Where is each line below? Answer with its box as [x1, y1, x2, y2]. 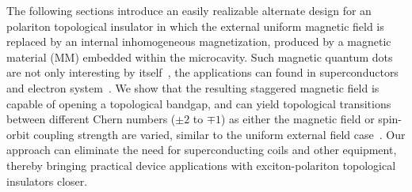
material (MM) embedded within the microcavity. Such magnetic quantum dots [6, 48, 393, 65]
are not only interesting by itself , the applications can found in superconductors [6, 64, 399, 81]
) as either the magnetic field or [220, 111, 375, 127]
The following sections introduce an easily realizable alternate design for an [6, 2, 372, 18]
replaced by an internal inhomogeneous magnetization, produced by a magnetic [6, 33, 391, 50]
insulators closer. [6, 172, 88, 189]
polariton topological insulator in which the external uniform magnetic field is [6, 17, 384, 34]
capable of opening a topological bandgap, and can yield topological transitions [6, 95, 391, 111]
